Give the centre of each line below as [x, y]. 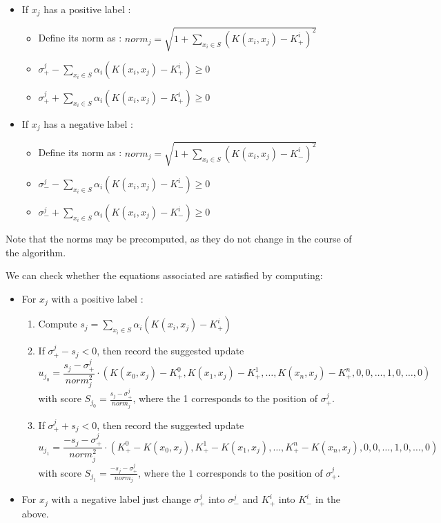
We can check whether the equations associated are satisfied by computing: [164, 275]
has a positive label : [87, 9]
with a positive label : [97, 298]
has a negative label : [88, 124]
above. [35, 513]
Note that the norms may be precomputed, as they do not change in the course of [179, 238]
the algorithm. [36, 252]
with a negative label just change [121, 499]
